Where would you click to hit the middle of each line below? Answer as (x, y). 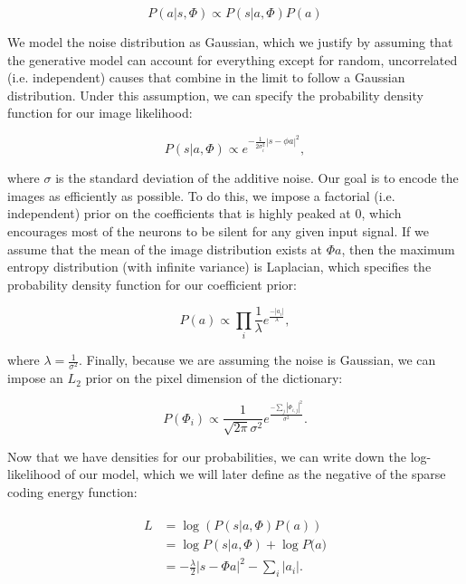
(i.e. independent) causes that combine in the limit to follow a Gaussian (206, 77)
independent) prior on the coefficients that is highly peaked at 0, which (204, 213)
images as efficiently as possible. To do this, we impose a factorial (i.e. (201, 195)
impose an (35, 378)
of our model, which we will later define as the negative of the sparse (255, 474)
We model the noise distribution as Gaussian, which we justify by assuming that (230, 42)
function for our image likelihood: (100, 113)
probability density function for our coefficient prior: (152, 284)
